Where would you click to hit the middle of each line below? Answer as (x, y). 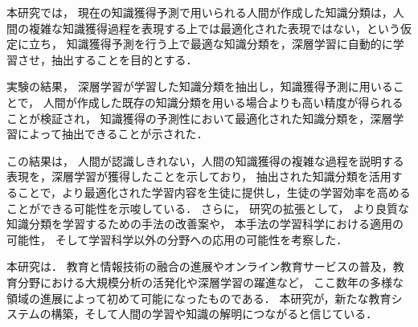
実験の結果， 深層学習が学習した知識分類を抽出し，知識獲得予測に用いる (200, 86)
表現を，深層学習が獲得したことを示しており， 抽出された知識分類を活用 (199, 176)
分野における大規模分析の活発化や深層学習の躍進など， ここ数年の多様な (210, 282)
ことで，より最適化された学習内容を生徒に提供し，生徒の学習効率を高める (214, 192)
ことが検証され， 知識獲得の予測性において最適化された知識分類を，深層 (200, 118)
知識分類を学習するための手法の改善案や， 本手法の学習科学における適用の (205, 224)
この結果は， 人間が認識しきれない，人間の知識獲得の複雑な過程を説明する (205, 160)
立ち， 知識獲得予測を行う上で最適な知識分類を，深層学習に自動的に (211, 44)
